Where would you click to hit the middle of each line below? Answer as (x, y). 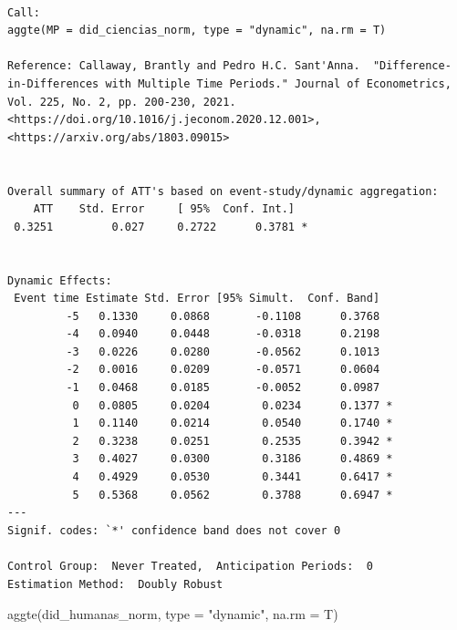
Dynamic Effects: (60, 280)
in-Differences (53, 83)
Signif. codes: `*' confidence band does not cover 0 (174, 530)
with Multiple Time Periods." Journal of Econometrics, (278, 83)
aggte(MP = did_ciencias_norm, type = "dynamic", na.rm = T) (197, 31)
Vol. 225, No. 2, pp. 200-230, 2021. (122, 102)
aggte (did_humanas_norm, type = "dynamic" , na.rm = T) (173, 614)
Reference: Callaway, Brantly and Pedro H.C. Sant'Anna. (184, 66)
